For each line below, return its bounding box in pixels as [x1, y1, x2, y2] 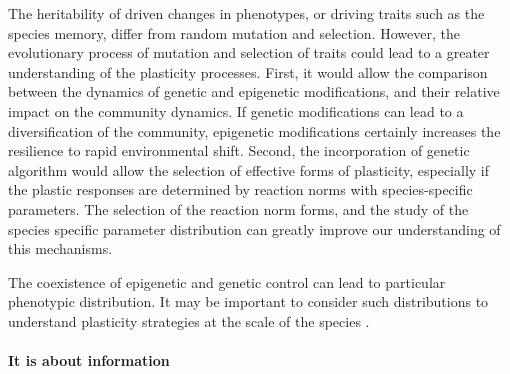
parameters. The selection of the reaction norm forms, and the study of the [8, 198, 469, 219]
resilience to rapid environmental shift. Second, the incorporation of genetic [8, 140, 470, 161]
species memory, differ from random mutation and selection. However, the [8, 22, 460, 43]
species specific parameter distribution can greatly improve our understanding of [8, 218, 501, 239]
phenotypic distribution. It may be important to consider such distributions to [8, 291, 489, 312]
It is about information [8, 350, 170, 371]
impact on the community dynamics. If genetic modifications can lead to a [8, 100, 464, 121]
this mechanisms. [8, 238, 113, 259]
